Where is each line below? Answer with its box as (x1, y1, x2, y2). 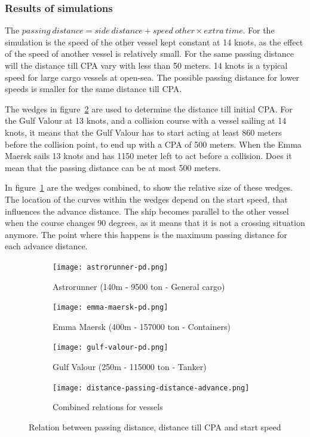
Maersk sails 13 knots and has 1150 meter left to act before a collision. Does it (5, 149, 292, 162)
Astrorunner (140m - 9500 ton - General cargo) (53, 280, 225, 292)
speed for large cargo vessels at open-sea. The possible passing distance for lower (5, 71, 299, 83)
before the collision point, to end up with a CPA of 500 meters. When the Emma (5, 137, 302, 150)
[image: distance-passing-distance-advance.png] (53, 383, 250, 392)
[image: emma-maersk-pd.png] (53, 303, 168, 312)
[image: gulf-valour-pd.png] (53, 343, 168, 352)
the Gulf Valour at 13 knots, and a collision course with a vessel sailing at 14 (5, 114, 287, 127)
